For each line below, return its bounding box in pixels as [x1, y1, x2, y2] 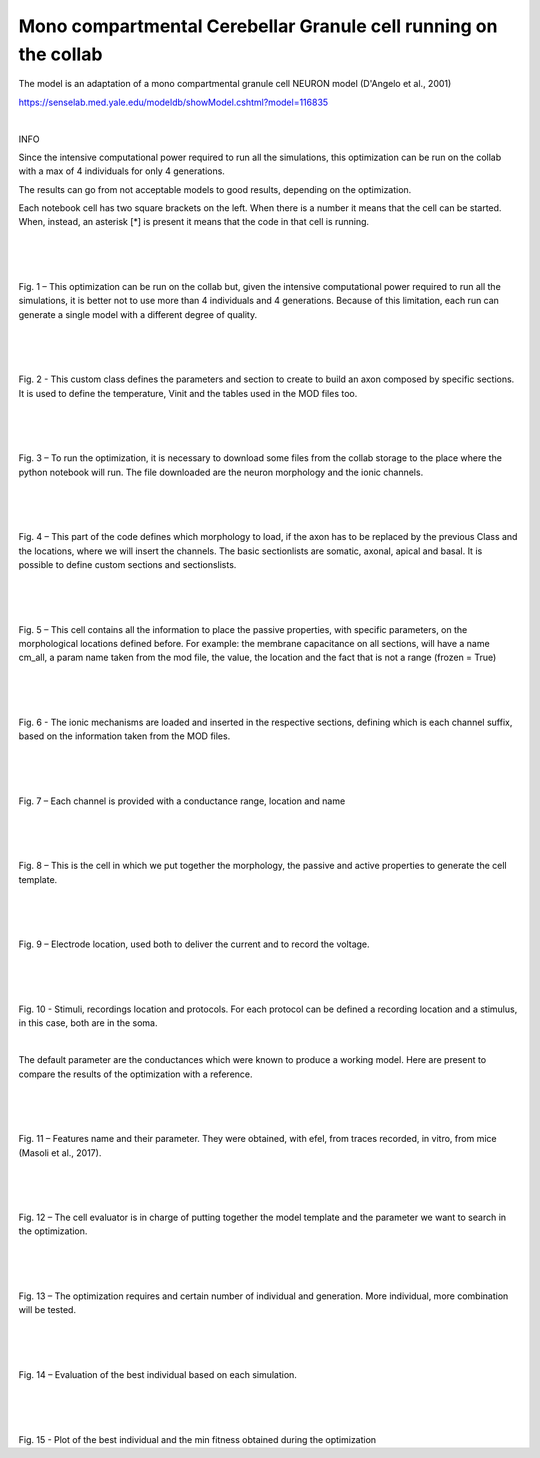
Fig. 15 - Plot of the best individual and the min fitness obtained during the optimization [18, 1433, 377, 1445]
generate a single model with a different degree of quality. [18, 308, 258, 320]
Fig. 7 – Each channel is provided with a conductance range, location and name [18, 795, 346, 807]
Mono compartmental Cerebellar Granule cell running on [18, 15, 498, 37]
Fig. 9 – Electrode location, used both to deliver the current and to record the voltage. [18, 938, 370, 950]
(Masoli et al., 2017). [18, 1146, 102, 1159]
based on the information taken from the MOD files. [18, 730, 231, 742]
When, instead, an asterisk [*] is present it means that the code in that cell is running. [18, 216, 370, 228]
